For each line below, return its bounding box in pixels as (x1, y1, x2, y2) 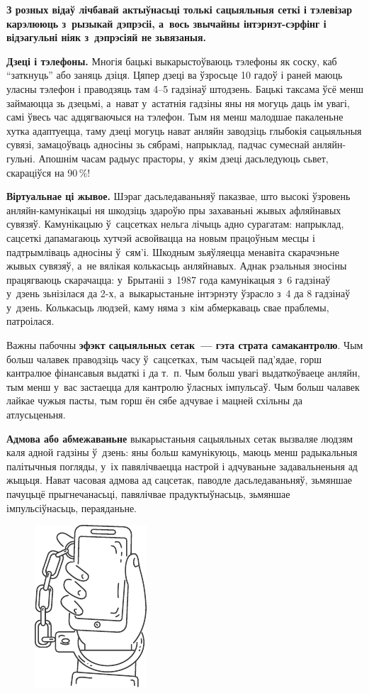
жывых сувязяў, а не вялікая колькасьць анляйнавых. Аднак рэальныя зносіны (6, 258, 347, 273)
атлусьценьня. (6, 407, 66, 422)
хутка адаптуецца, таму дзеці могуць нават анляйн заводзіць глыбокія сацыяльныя (6, 123, 362, 138)
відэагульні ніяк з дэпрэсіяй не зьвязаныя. (6, 30, 206, 45)
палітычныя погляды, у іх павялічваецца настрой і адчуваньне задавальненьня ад (6, 458, 358, 473)
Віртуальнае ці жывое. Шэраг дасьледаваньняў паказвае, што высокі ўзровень (6, 189, 351, 204)
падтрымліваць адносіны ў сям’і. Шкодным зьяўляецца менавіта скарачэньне (6, 244, 340, 259)
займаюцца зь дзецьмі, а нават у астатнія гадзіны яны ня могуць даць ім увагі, (6, 95, 350, 110)
